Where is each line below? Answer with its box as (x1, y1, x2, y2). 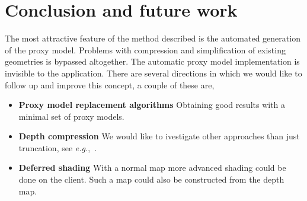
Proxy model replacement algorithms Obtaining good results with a (18, 98, 286, 111)
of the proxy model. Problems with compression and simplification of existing (5, 43, 286, 56)
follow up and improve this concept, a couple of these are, (5, 78, 215, 91)
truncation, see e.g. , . (18, 141, 97, 154)
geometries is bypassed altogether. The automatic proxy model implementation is (5, 55, 300, 68)
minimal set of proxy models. (18, 110, 124, 122)
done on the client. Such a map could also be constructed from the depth (18, 173, 284, 186)
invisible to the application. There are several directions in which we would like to (5, 66, 302, 79)
